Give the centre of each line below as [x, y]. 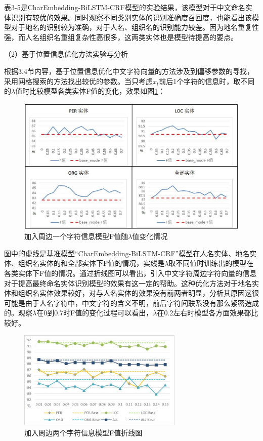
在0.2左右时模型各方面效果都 [204, 313]
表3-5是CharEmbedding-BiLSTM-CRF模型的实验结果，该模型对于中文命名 [125, 7]
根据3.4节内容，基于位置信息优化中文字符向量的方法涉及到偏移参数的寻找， [129, 71]
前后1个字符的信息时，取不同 [207, 81]
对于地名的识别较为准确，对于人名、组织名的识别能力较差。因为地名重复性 [135, 27]
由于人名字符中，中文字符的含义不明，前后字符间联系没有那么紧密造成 [142, 303]
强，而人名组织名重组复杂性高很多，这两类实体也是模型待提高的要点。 [121, 37]
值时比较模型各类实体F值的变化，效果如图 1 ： [90, 91]
